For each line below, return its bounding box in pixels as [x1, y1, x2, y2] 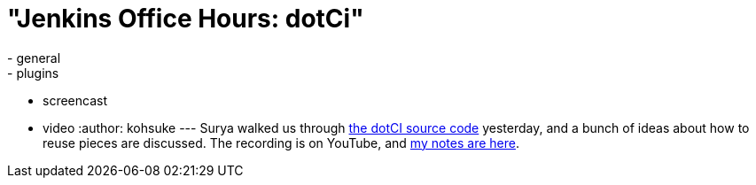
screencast [43, 92, 107, 108]
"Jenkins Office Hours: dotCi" [7, 4, 364, 34]
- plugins [7, 65, 59, 81]
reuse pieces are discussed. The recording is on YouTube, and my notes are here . [43, 135, 519, 150]
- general [7, 50, 61, 66]
